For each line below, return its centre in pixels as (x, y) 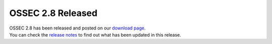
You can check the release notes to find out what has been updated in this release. (95, 34)
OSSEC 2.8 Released (53, 13)
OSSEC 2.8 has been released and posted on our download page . (78, 28)
